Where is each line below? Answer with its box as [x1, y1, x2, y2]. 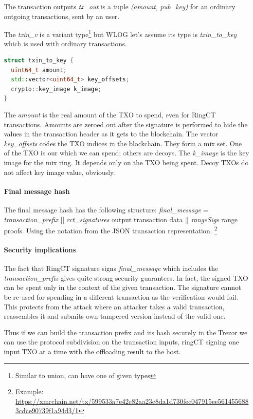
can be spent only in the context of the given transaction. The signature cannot [4, 282, 241, 292]
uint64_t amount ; [11, 66, 67, 74]
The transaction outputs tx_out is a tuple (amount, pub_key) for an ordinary [4, 1, 235, 11]
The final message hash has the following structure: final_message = [4, 204, 209, 214]
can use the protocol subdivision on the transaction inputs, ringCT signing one [4, 337, 239, 347]
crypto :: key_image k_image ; [11, 85, 102, 93]
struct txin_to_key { [4, 57, 74, 64]
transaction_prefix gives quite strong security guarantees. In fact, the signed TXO [4, 272, 248, 283]
